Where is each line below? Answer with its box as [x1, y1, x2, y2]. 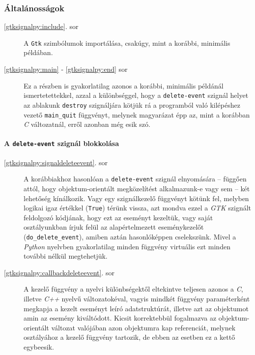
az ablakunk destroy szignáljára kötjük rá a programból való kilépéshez [24, 99, 240, 110]
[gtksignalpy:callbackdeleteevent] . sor [4, 267, 114, 277]
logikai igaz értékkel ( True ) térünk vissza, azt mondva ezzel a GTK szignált [24, 203, 252, 213]
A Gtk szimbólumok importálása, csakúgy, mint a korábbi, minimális [24, 37, 230, 48]
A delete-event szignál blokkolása [4, 138, 119, 148]
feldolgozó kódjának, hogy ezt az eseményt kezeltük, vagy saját [24, 212, 213, 222]
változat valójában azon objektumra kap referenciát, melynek [51, 322, 236, 332]
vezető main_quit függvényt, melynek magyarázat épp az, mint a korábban [24, 109, 250, 119]
